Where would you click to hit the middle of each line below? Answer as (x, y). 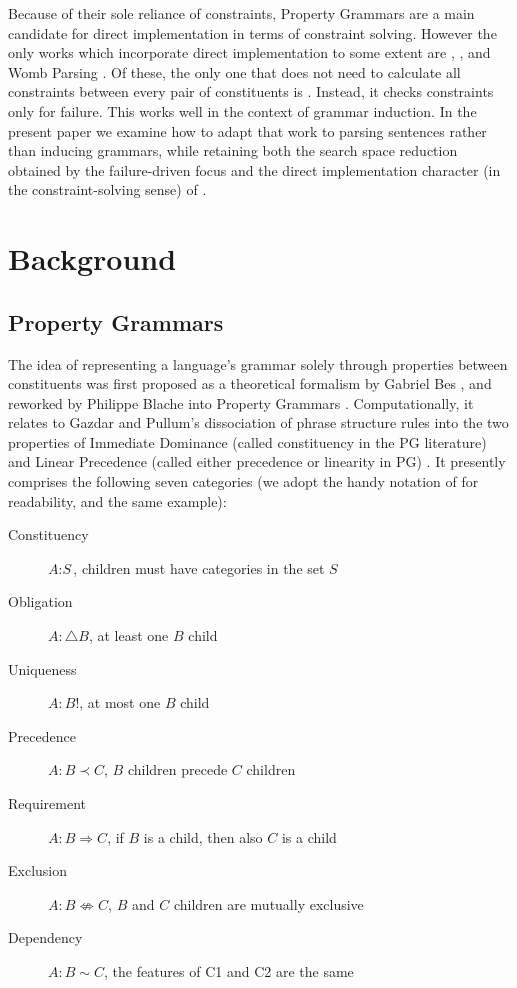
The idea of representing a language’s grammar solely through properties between (258, 363)
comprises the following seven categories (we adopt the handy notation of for (243, 481)
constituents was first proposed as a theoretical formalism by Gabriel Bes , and (250, 383)
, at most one (120, 702)
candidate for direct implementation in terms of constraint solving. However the (252, 32)
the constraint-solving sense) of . (107, 189)
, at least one (128, 635)
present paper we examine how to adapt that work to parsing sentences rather (247, 130)
